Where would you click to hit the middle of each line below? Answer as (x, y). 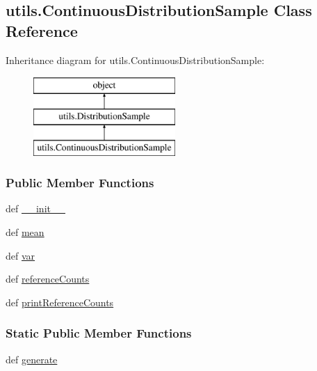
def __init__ (35, 208)
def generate (32, 359)
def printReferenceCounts (60, 302)
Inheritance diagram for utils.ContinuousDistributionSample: (135, 60)
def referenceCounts (48, 279)
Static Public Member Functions (99, 333)
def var (21, 255)
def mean (25, 231)
